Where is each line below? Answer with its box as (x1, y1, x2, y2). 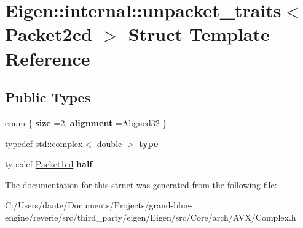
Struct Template (128, 21, 270, 47)
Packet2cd (5, 21, 92, 47)
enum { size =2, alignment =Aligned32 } (5, 116, 167, 129)
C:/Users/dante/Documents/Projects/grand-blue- (5, 199, 192, 211)
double (96, 137, 122, 150)
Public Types (5, 88, 91, 107)
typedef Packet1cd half (5, 158, 93, 170)
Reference (5, 45, 90, 70)
